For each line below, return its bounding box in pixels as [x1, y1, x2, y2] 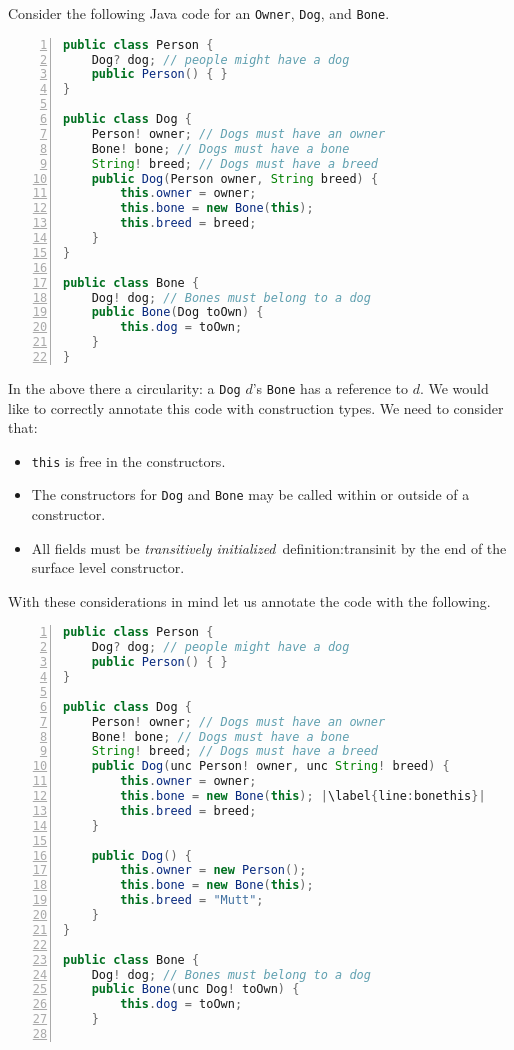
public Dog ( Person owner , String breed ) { [91, 171, 379, 186]
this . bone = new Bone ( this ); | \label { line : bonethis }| [120, 789, 486, 804]
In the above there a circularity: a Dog [8, 377, 241, 398]
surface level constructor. [31, 557, 185, 578]
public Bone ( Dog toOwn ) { [91, 305, 264, 320]
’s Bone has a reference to [252, 377, 408, 398]
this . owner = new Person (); [120, 863, 307, 878]
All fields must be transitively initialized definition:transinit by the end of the [31, 537, 507, 558]
